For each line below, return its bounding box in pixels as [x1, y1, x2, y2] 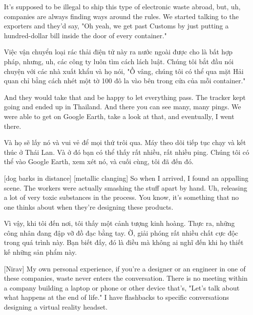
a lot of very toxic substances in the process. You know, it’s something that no [4, 192, 239, 202]
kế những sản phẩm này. [4, 247, 77, 257]
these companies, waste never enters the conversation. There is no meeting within [4, 273, 248, 283]
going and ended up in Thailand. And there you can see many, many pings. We [4, 101, 241, 112]
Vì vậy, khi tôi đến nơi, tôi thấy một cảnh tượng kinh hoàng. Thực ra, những [4, 218, 235, 228]
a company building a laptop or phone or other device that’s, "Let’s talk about [4, 282, 240, 292]
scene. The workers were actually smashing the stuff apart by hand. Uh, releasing [4, 182, 248, 193]
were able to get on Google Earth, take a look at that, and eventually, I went [4, 111, 234, 121]
